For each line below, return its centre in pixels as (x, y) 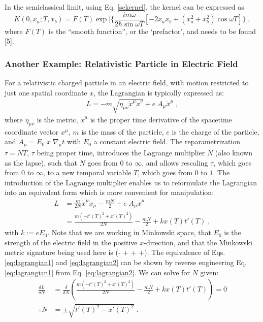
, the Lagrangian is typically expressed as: (159, 92)
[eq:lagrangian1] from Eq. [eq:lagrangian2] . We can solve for (97, 272)
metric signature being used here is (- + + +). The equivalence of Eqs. (115, 252)
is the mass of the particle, (123, 131)
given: (209, 272)
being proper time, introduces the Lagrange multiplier (121, 153)
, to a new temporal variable (87, 172)
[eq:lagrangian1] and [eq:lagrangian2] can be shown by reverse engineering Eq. (126, 262)
